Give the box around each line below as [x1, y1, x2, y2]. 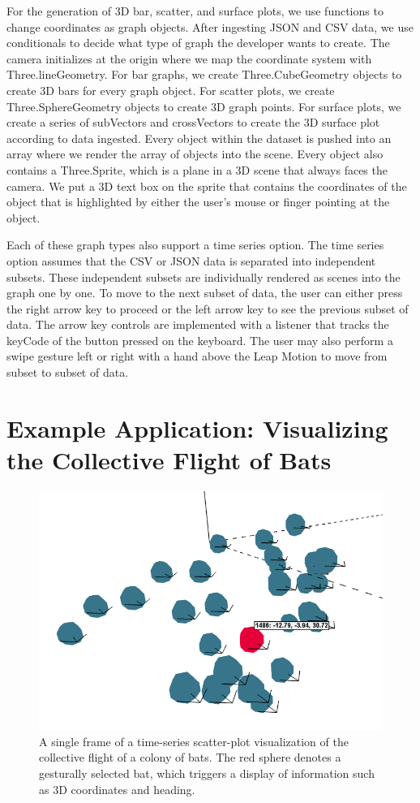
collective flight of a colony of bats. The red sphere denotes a [39, 749, 341, 766]
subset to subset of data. [6, 364, 129, 381]
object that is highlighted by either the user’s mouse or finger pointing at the [6, 193, 390, 210]
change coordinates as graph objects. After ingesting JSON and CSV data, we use [6, 18, 414, 35]
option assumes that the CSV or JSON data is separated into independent [6, 252, 376, 269]
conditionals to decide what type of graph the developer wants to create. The [6, 34, 390, 51]
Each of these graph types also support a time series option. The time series [6, 236, 384, 253]
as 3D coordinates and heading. [39, 780, 195, 797]
